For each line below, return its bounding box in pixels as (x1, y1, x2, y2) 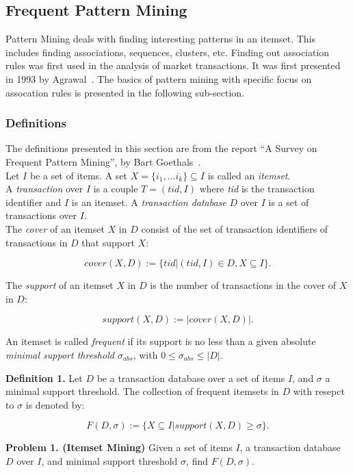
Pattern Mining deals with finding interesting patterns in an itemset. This (5, 31, 316, 46)
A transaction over (5, 181, 83, 196)
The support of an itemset (5, 278, 114, 292)
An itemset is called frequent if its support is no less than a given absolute (5, 334, 316, 348)
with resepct (293, 384, 345, 398)
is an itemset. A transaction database (71, 194, 226, 209)
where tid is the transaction (199, 181, 315, 196)
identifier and (5, 194, 62, 209)
